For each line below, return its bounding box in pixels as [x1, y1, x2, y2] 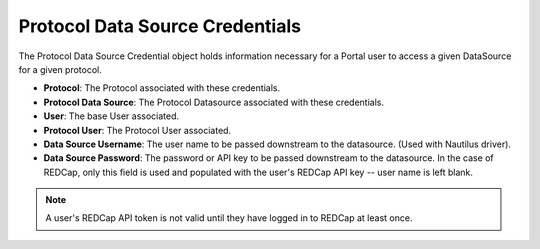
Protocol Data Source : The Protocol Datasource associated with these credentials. [43, 96, 385, 108]
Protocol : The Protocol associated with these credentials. [43, 82, 280, 94]
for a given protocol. [18, 63, 102, 75]
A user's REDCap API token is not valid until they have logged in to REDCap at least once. [45, 212, 413, 224]
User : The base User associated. [43, 110, 180, 122]
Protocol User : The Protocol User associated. [43, 124, 232, 136]
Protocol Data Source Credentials [18, 15, 302, 37]
